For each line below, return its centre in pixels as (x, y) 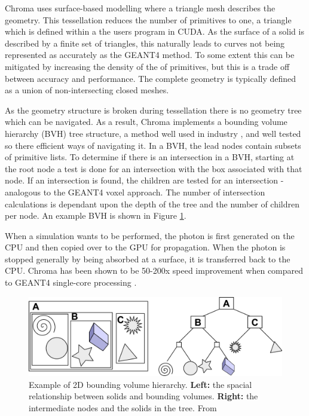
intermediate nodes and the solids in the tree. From (123, 407)
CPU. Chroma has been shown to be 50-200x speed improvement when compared (154, 270)
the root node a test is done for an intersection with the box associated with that (154, 168)
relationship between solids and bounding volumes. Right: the (143, 396)
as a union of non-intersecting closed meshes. (87, 90)
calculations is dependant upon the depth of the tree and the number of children (152, 204)
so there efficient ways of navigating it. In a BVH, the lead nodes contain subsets (153, 145)
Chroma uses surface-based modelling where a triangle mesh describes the (140, 8)
